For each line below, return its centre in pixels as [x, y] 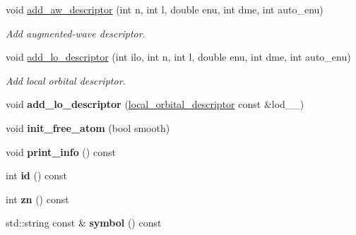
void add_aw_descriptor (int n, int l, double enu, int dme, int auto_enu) [165, 9]
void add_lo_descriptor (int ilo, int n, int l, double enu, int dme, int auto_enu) [178, 57]
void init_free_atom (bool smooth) [88, 127]
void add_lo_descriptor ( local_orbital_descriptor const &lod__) [155, 104]
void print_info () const [61, 151]
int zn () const [37, 199]
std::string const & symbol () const [84, 223]
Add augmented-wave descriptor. [76, 33]
